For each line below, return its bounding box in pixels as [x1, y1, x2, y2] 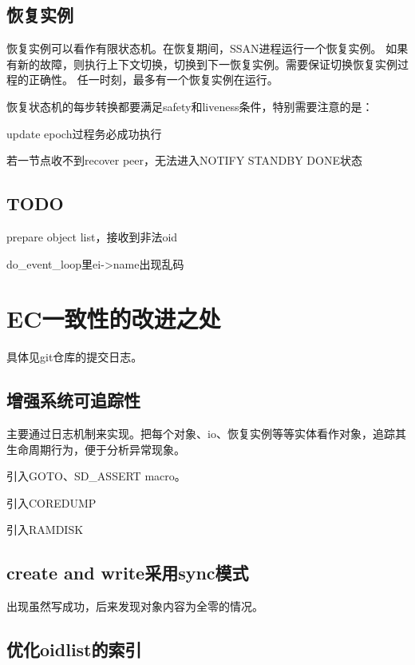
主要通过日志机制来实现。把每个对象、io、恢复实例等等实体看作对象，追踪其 [6, 425, 406, 442]
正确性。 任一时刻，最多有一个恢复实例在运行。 [28, 71, 279, 88]
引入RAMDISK [6, 521, 84, 538]
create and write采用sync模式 [6, 560, 249, 585]
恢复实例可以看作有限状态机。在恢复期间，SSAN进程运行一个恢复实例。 [6, 40, 382, 57]
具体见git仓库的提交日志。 [6, 348, 143, 365]
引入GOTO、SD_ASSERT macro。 [6, 468, 186, 484]
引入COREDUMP [6, 494, 97, 511]
